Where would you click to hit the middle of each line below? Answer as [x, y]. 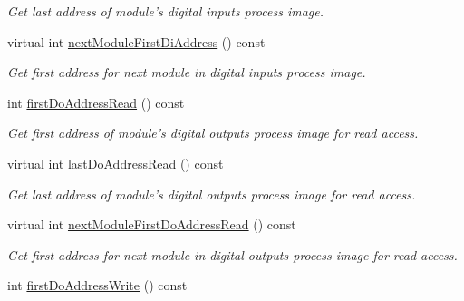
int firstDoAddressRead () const [96, 102]
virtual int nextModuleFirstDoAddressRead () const [152, 224]
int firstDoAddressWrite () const [97, 285]
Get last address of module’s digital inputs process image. [166, 11]
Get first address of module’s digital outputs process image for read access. [213, 133]
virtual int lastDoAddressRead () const [116, 163]
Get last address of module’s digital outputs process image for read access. [212, 194]
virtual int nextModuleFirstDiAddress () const [136, 41]
